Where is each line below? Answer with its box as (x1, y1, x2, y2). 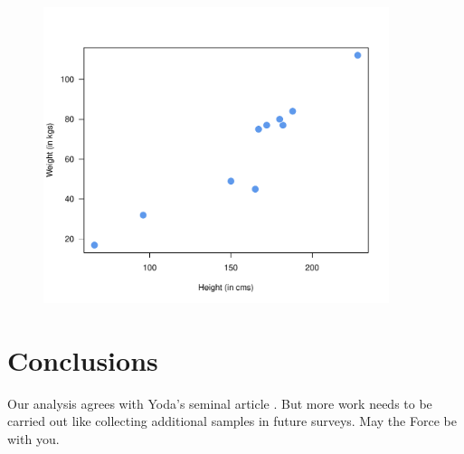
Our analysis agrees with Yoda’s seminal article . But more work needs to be (7, 393, 432, 412)
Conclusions (7, 341, 158, 378)
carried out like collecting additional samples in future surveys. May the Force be (7, 411, 457, 430)
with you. (7, 429, 60, 448)
